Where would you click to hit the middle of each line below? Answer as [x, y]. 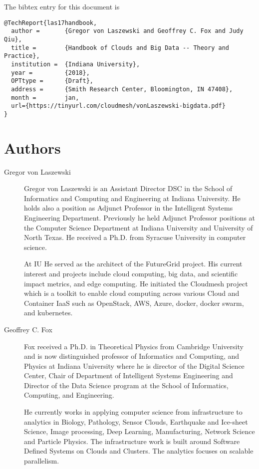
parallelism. [42, 461]
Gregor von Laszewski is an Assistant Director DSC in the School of [128, 188]
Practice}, [22, 56]
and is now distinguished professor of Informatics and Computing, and [132, 356]
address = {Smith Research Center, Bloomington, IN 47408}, [122, 89]
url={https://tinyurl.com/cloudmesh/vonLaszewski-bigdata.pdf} [118, 106]
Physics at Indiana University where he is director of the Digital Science [134, 365]
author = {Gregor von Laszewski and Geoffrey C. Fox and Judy [127, 31]
